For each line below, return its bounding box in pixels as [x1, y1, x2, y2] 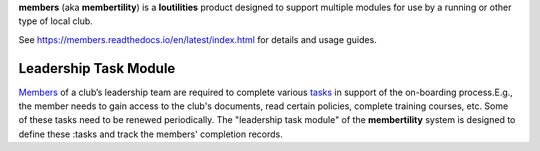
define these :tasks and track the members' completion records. [18, 128, 284, 140]
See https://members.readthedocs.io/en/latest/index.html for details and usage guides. [18, 33, 377, 45]
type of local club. [18, 15, 94, 27]
